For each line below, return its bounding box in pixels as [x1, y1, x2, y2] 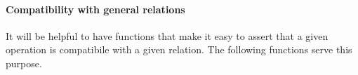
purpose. [6, 55, 42, 70]
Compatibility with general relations [6, 1, 185, 16]
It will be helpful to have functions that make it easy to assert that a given [6, 28, 329, 43]
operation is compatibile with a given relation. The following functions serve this [6, 42, 352, 57]
